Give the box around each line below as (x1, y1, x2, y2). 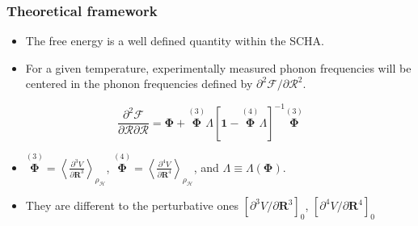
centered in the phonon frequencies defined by (25, 75, 253, 92)
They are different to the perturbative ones (25, 197, 239, 214)
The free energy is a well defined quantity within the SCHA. (25, 32, 325, 49)
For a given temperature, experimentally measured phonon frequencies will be (25, 59, 412, 76)
